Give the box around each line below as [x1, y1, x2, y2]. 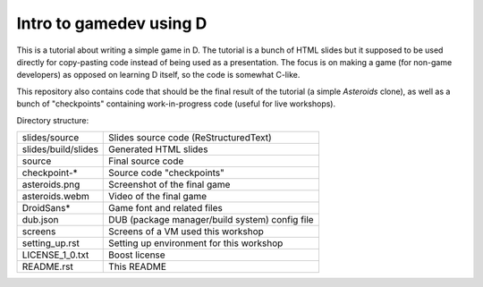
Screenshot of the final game [108, 178, 231, 190]
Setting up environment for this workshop [108, 237, 284, 249]
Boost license [108, 249, 165, 261]
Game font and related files [108, 201, 223, 214]
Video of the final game [108, 190, 208, 202]
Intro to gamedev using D [16, 13, 208, 33]
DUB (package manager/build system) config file [108, 213, 314, 225]
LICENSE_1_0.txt [21, 249, 89, 261]
